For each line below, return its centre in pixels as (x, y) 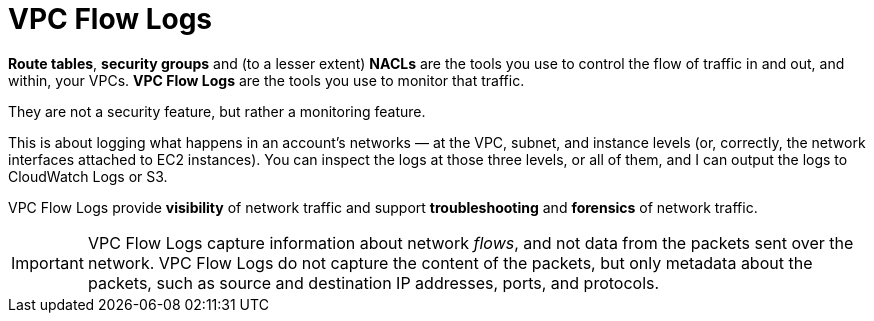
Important (47, 262)
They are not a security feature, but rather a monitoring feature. (217, 111)
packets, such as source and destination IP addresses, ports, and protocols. (373, 282)
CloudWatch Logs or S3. (88, 176)
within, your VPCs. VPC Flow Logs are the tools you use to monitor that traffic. (266, 80)
